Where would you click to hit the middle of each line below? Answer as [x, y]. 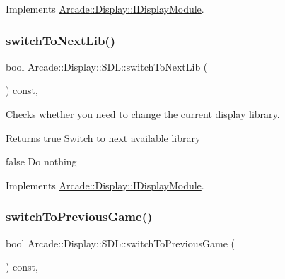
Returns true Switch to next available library [103, 137]
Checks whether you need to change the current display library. [143, 114]
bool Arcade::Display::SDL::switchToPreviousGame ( [121, 243]
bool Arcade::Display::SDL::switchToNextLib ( [107, 66]
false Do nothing [41, 161]
